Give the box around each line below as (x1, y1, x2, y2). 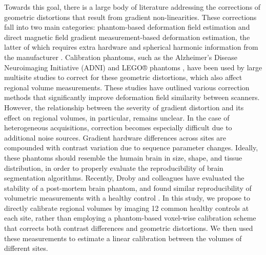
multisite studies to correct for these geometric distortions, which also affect (4, 72, 242, 83)
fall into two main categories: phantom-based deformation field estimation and (4, 22, 250, 32)
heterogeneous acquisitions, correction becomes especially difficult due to (4, 122, 232, 133)
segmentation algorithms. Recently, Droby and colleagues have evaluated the (4, 172, 244, 183)
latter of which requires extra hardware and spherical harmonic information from (4, 42, 258, 52)
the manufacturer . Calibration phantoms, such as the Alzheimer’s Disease (4, 51, 238, 62)
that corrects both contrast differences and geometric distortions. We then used (4, 223, 253, 233)
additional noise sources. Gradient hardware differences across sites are (4, 132, 227, 143)
